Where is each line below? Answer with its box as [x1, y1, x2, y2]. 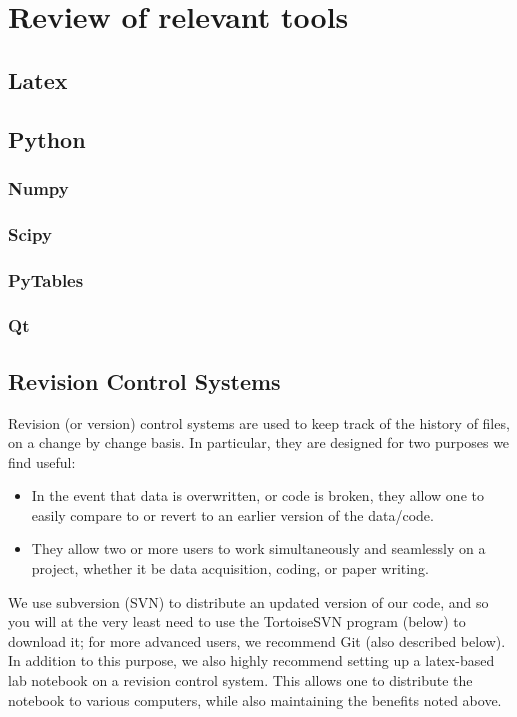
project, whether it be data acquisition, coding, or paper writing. [31, 558, 429, 579]
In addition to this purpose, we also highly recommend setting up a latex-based [8, 650, 495, 671]
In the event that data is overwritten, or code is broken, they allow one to [31, 485, 484, 506]
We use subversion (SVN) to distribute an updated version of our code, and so [8, 591, 489, 612]
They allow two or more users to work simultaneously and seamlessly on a [31, 538, 486, 559]
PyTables [8, 267, 84, 292]
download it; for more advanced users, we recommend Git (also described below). [8, 630, 506, 651]
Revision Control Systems [8, 365, 281, 396]
